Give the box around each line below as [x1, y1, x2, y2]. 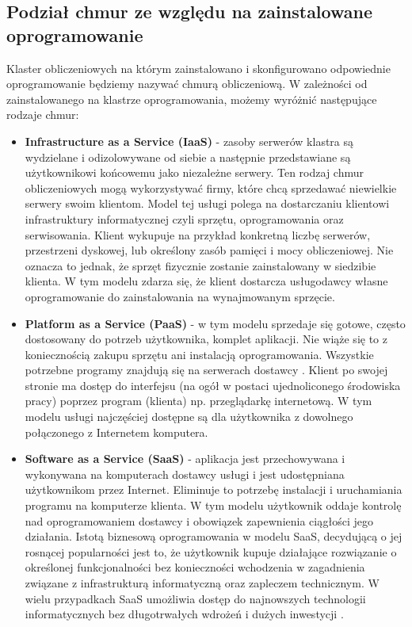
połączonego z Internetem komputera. [25, 423, 208, 440]
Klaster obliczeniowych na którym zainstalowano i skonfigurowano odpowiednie [6, 59, 391, 76]
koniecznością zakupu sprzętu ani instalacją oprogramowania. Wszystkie [25, 346, 374, 362]
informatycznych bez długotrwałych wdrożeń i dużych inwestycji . [25, 606, 344, 622]
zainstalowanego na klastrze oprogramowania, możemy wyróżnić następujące [6, 90, 377, 107]
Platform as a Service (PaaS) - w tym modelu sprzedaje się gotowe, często [25, 315, 406, 331]
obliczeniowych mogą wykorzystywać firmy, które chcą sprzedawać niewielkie [25, 179, 397, 196]
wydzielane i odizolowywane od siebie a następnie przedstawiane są [25, 148, 351, 165]
